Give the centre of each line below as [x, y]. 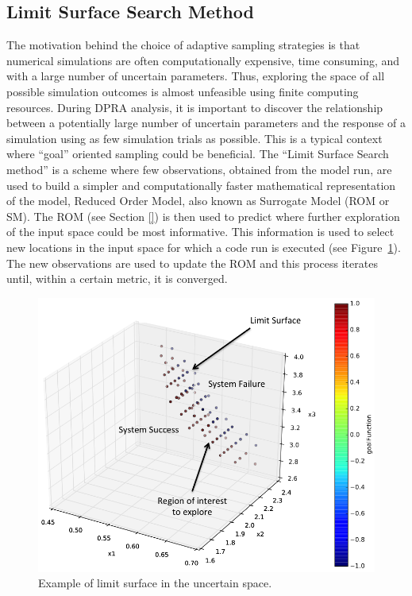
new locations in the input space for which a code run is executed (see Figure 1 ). [204, 247]
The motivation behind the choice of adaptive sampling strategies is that [183, 45]
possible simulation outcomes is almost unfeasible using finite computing [183, 91]
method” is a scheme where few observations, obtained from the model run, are [199, 169]
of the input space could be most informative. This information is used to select [200, 232]
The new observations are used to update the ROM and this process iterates [192, 263]
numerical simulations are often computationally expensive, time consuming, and [203, 60]
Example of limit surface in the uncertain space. [155, 583]
